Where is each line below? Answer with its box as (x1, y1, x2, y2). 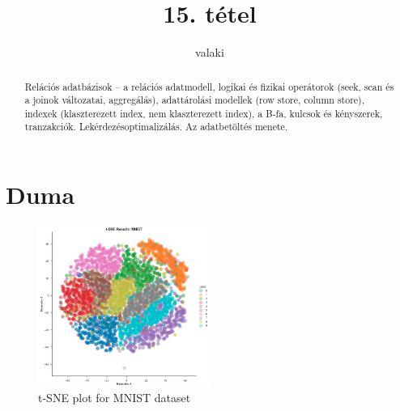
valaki (195, 44, 224, 61)
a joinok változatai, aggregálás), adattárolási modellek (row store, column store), (24, 93, 365, 107)
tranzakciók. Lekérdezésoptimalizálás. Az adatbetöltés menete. (24, 120, 288, 133)
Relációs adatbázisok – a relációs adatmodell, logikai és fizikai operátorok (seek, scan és (24, 79, 394, 93)
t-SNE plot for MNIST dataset (38, 389, 191, 406)
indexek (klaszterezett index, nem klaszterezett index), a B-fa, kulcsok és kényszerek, (24, 106, 383, 120)
